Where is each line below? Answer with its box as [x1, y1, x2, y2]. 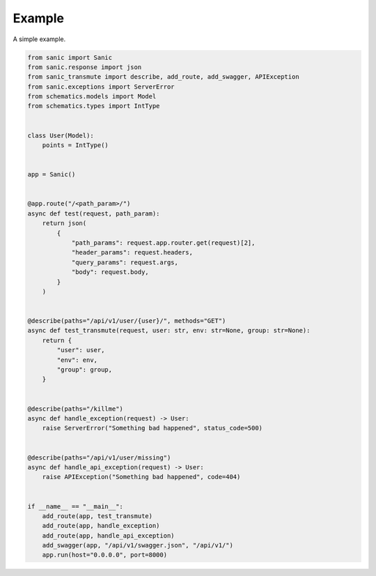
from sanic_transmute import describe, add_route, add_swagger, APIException [27, 73, 299, 81]
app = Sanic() [27, 171, 76, 179]
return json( [42, 220, 87, 227]
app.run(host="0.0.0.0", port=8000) [42, 551, 167, 559]
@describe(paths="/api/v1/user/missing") [27, 453, 171, 462]
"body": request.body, [71, 268, 149, 276]
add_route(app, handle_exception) [42, 522, 160, 530]
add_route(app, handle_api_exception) [42, 531, 175, 540]
